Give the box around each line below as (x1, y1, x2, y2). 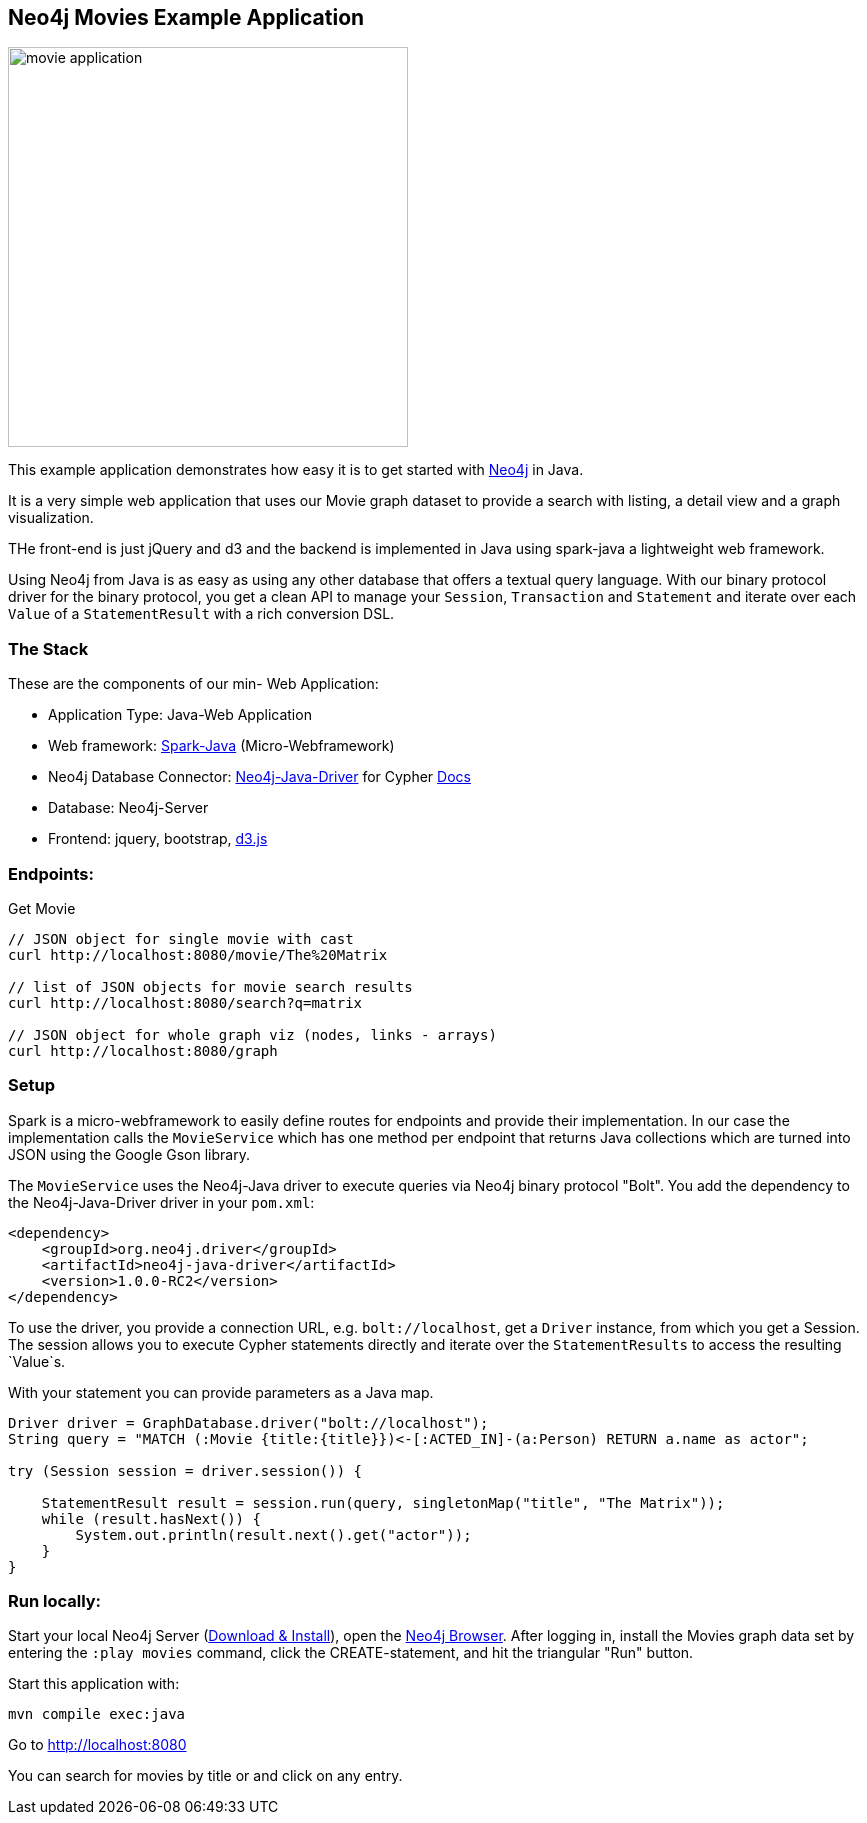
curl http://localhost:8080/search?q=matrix (8, 994, 363, 1011)
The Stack (8, 638, 89, 659)
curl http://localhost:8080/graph (8, 1042, 278, 1059)
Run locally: (8, 1591, 102, 1612)
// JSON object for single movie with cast (8, 930, 354, 947)
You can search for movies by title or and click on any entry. (8, 1767, 403, 1785)
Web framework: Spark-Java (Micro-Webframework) (48, 737, 395, 755)
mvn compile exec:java (8, 1706, 186, 1723)
